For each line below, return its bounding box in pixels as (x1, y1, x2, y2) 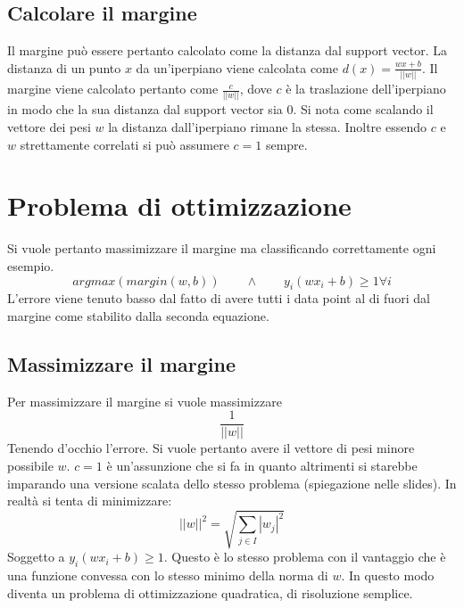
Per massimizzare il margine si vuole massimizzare (7, 391, 282, 410)
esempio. (7, 256, 54, 275)
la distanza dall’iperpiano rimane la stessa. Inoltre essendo (108, 118, 427, 136)
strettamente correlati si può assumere (20, 135, 229, 153)
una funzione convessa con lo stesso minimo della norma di (7, 566, 328, 585)
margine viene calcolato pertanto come (7, 79, 219, 98)
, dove (239, 79, 272, 98)
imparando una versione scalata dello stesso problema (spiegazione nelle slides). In (7, 473, 457, 492)
